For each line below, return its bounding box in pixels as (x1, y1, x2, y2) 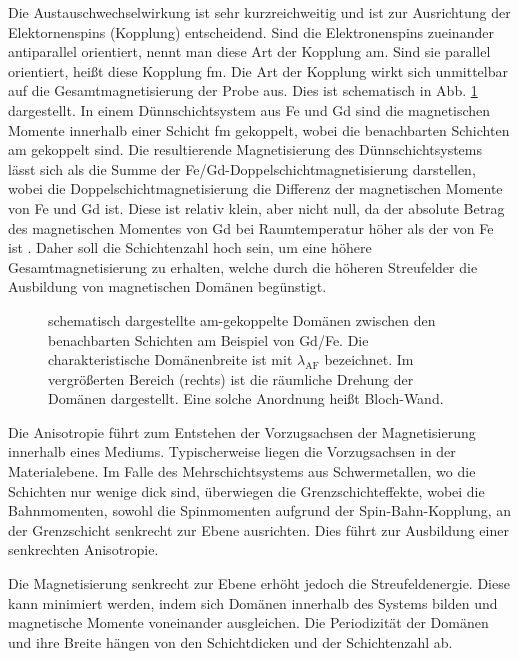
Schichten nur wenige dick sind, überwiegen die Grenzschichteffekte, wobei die (8, 480, 485, 501)
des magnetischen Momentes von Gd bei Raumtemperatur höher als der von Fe (8, 217, 494, 238)
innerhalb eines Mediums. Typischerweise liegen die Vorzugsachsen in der (8, 441, 456, 462)
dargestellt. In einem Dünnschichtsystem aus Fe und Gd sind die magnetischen (8, 99, 491, 120)
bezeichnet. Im (324, 349, 414, 370)
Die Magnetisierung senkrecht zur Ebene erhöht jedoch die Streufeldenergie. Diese (8, 573, 510, 594)
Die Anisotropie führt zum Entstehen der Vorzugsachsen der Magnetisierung (8, 421, 476, 442)
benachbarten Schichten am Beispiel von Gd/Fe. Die (48, 329, 369, 350)
